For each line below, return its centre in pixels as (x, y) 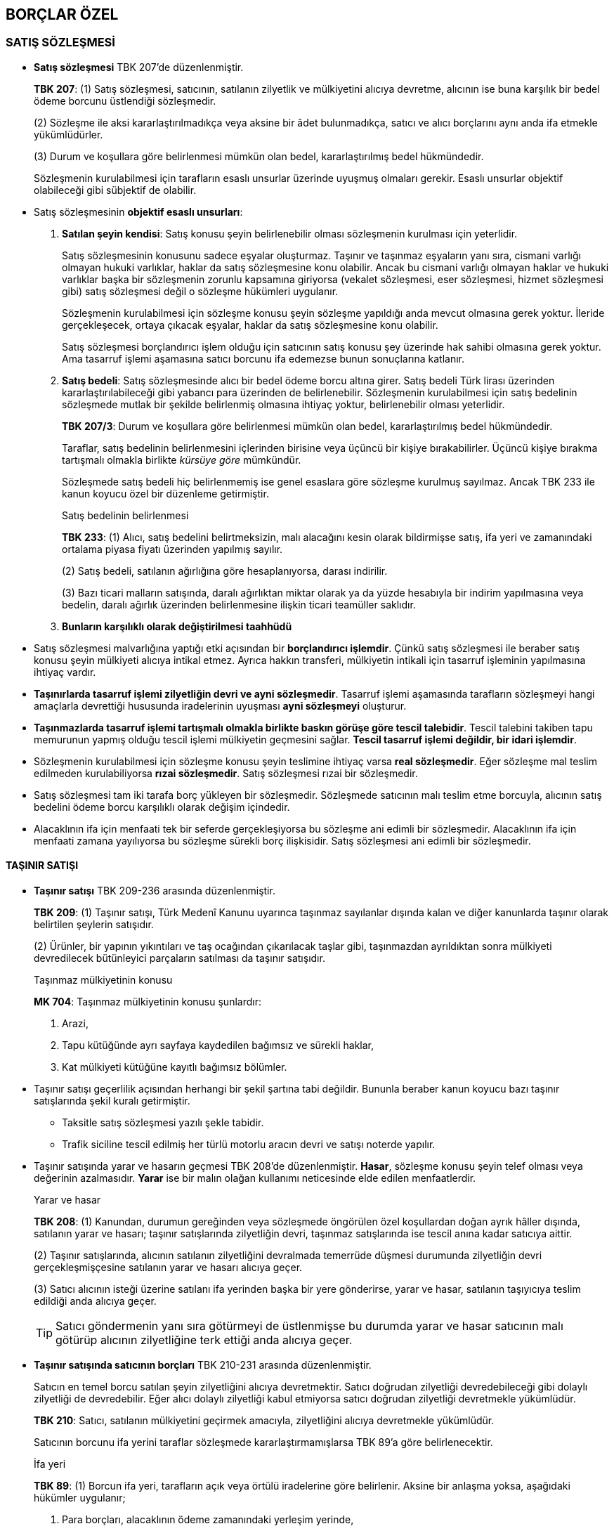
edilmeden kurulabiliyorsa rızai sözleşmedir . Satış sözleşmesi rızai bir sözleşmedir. (226, 773)
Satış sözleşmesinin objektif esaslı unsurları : (138, 211)
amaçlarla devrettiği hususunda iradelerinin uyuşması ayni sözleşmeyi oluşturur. (220, 705)
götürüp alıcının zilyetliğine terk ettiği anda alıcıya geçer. (204, 1340)
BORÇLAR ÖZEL (62, 14)
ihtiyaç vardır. (65, 672)
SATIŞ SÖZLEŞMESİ (60, 43)
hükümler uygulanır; (80, 1498)
